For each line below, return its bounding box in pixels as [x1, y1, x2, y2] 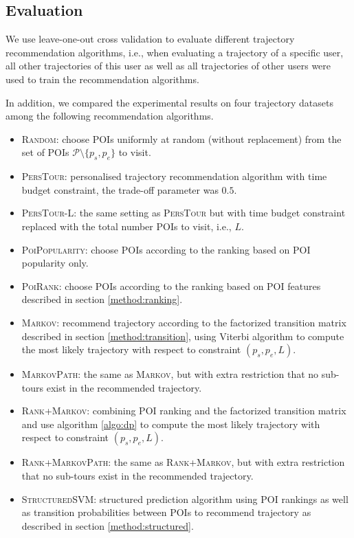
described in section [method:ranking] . [21, 292, 183, 306]
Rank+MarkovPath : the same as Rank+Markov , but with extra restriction [21, 455, 345, 469]
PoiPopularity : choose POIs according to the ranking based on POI [21, 242, 311, 256]
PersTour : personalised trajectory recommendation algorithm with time [21, 169, 327, 183]
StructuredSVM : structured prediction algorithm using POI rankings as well [21, 491, 349, 506]
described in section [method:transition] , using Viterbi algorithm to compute [21, 328, 344, 343]
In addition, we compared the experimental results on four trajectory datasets [5, 95, 333, 109]
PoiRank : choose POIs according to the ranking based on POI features [21, 278, 321, 293]
